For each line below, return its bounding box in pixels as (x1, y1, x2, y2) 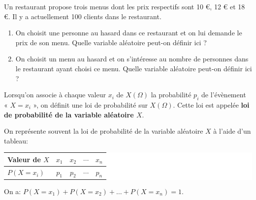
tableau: (4, 135, 29, 145)
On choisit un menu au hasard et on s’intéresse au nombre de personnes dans (15, 54, 249, 64)
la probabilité (151, 89, 192, 100)
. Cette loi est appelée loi (173, 99, 250, 110)
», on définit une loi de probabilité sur (33, 99, 148, 110)
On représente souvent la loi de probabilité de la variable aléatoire (4, 126, 203, 136)
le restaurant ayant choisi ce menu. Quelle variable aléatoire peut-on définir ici (15, 63, 252, 73)
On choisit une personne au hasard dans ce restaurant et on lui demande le (15, 28, 242, 38)
